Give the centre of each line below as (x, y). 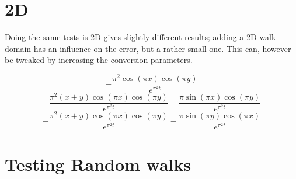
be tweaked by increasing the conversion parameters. (99, 60)
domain (18, 48)
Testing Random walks (98, 164)
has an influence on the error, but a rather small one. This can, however (162, 48)
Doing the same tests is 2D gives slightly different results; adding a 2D (131, 37)
